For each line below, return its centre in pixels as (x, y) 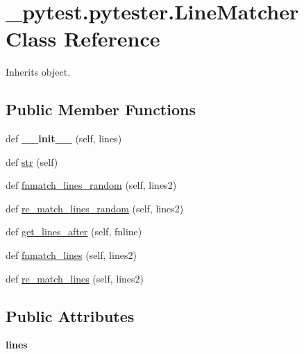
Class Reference (83, 39)
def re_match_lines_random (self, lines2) (95, 208)
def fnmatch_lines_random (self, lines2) (91, 185)
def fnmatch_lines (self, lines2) (71, 255)
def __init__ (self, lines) (64, 138)
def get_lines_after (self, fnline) (74, 231)
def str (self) (32, 161)
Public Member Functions (101, 109)
